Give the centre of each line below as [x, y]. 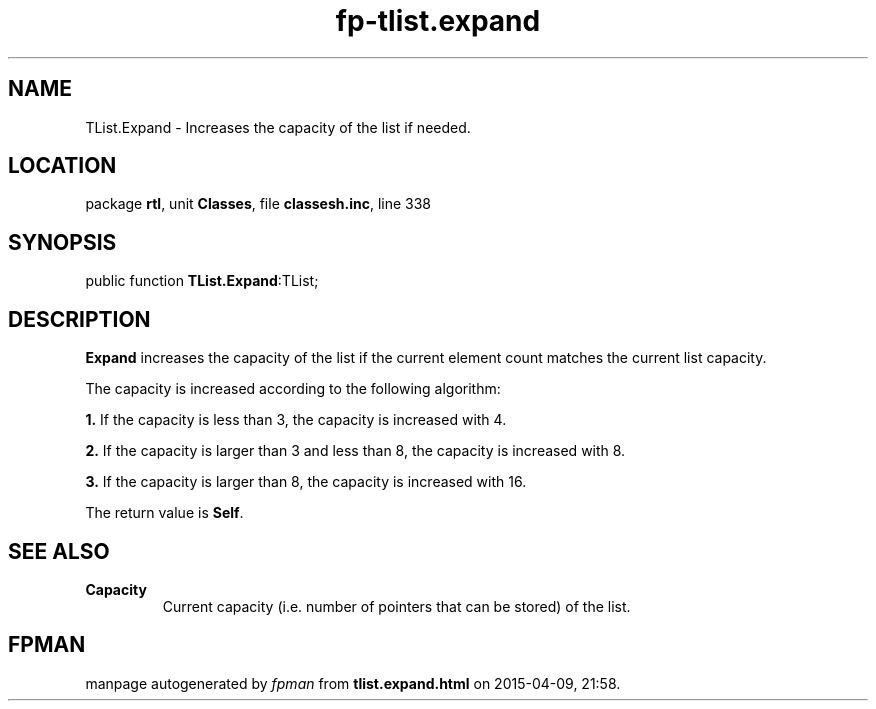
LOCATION [62, 166]
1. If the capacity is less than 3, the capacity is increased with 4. [296, 420]
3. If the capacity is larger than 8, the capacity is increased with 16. [306, 482]
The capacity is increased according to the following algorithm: [293, 389]
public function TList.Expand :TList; [202, 281]
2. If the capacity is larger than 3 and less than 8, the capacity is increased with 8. [355, 451]
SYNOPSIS [62, 242]
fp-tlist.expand [438, 21]
